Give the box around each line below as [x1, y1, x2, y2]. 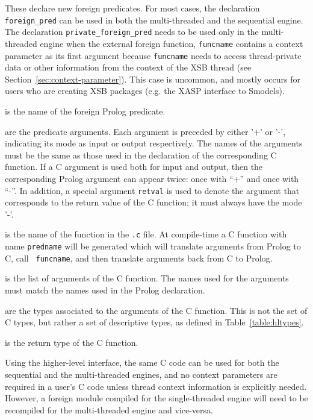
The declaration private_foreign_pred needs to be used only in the [5, 25, 259, 38]
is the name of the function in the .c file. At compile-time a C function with [5, 228, 287, 240]
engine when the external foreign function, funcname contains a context [40, 37, 303, 49]
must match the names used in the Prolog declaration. [5, 283, 205, 296]
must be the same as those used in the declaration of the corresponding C [5, 148, 277, 161]
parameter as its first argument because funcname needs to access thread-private [5, 49, 302, 61]
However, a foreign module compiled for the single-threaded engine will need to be [5, 392, 308, 404]
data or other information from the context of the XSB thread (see [5, 61, 252, 74]
